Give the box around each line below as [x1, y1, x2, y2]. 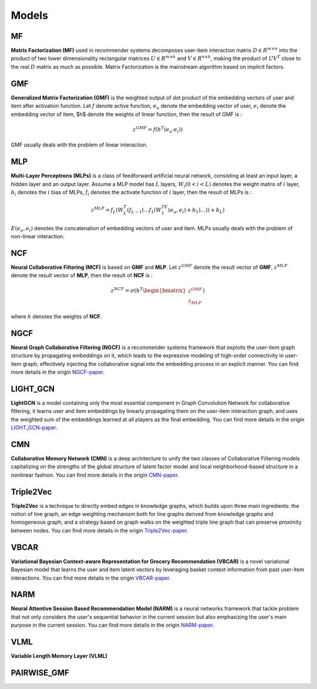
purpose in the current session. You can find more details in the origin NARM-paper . [11, 621, 214, 629]
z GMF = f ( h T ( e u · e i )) [133, 125, 183, 134]
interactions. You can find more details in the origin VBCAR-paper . [11, 574, 171, 581]
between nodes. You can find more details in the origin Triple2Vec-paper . [11, 527, 188, 534]
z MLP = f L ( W [91, 206, 124, 215]
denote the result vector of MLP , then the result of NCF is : [11, 272, 153, 279]
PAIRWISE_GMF [11, 668, 70, 678]
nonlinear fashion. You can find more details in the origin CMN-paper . [11, 471, 179, 478]
